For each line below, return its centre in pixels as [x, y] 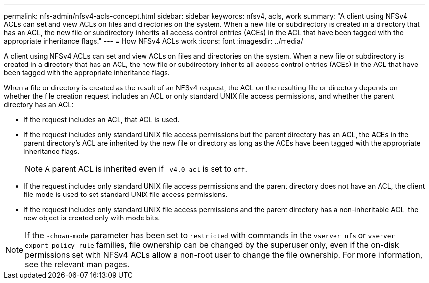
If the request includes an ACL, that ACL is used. [102, 120]
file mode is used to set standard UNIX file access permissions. [126, 194]
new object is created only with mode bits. [92, 218]
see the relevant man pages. [77, 264]
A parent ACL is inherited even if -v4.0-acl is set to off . [146, 169]
